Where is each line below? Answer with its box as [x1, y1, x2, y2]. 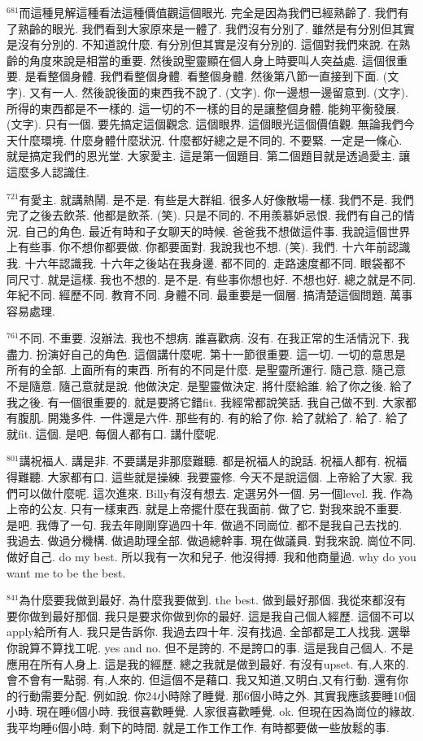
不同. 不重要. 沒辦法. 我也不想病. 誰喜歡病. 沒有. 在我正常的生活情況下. [19, 329, 395, 347]
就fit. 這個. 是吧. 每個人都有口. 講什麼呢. [7, 425, 220, 442]
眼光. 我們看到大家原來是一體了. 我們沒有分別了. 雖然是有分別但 [51, 20, 392, 37]
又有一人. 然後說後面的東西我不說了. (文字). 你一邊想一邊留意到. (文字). [28, 83, 408, 100]
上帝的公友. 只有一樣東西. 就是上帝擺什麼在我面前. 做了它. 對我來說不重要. [7, 500, 403, 517]
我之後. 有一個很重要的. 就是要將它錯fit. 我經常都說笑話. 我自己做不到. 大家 [7, 393, 405, 410]
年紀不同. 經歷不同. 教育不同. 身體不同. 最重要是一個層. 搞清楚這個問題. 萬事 [7, 286, 413, 303]
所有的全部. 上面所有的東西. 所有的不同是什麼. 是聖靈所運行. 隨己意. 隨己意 [7, 361, 406, 378]
